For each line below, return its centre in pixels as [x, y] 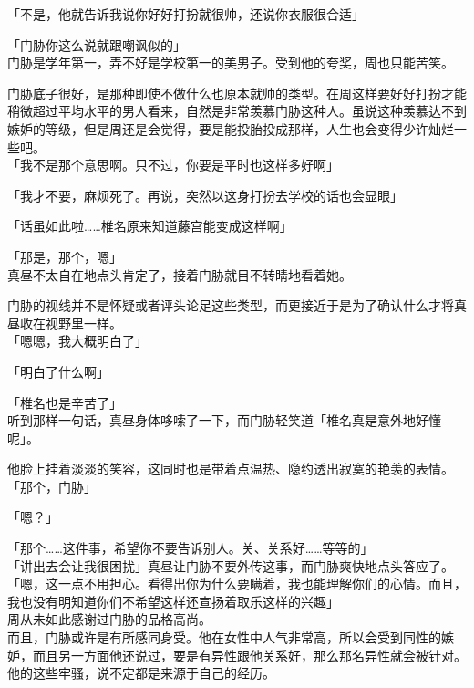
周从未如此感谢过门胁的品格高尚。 [109, 619]
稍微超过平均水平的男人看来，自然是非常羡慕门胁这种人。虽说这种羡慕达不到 [237, 111]
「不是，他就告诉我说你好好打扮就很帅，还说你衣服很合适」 [186, 14]
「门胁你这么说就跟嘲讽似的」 [97, 44]
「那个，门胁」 [52, 486]
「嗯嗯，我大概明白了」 [77, 341]
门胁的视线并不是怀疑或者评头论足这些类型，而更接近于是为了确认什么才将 [231, 305]
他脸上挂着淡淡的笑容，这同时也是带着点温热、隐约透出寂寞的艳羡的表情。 [231, 469]
